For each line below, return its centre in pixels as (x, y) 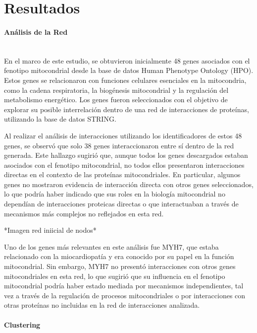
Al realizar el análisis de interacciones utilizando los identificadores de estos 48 (123, 135)
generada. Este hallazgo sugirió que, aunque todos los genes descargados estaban (126, 155)
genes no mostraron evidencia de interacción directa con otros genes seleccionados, (129, 184)
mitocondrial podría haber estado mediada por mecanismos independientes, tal (124, 286)
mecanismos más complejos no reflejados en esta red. (84, 213)
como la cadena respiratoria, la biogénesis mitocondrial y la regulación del (116, 90)
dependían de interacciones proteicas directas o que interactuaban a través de (121, 204)
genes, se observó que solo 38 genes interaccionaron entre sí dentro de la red (119, 145)
